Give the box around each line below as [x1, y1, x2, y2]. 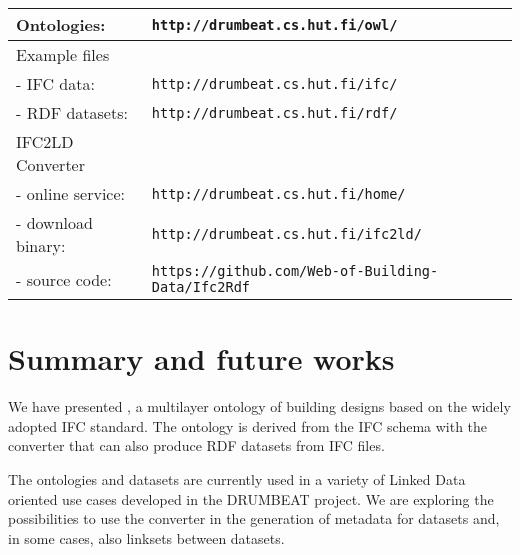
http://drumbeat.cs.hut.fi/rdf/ [151, 104, 398, 121]
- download [16, 211, 93, 234]
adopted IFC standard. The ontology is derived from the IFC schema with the [8, 415, 488, 436]
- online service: [16, 182, 126, 205]
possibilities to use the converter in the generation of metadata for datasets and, [8, 508, 500, 529]
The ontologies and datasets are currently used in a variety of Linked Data [8, 468, 466, 489]
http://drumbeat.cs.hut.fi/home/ [151, 185, 406, 202]
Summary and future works [8, 338, 395, 379]
